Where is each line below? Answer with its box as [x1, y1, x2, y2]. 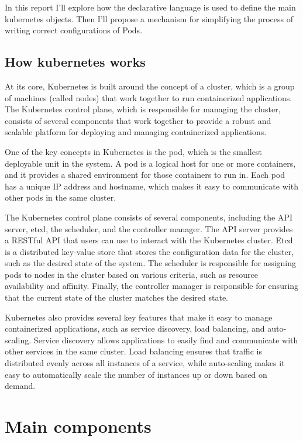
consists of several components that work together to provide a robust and [5, 114, 271, 126]
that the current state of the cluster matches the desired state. [5, 291, 228, 304]
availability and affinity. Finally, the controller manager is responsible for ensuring [5, 280, 299, 292]
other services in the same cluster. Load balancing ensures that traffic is [5, 345, 262, 357]
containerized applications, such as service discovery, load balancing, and [5, 322, 265, 335]
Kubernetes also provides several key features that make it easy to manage [5, 311, 273, 323]
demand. [5, 380, 36, 392]
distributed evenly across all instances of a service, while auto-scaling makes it [5, 357, 285, 369]
